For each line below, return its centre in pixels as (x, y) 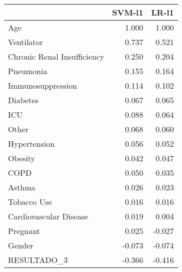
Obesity (21, 158)
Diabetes (23, 100)
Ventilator (25, 42)
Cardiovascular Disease (48, 216)
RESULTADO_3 (38, 260)
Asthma (22, 187)
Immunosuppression (43, 85)
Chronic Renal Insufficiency (56, 56)
